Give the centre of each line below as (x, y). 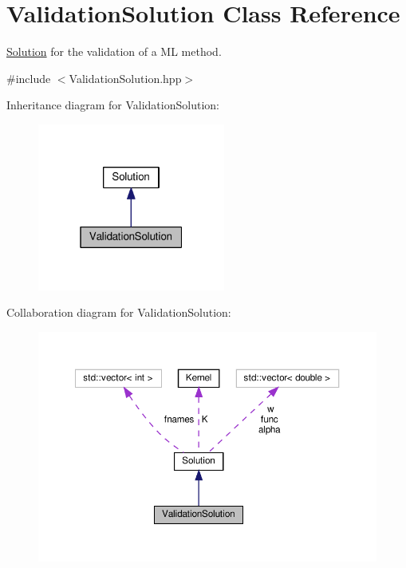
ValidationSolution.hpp (125, 78)
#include (29, 78)
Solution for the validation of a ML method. (114, 51)
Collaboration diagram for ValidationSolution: (119, 312)
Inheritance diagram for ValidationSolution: (113, 105)
